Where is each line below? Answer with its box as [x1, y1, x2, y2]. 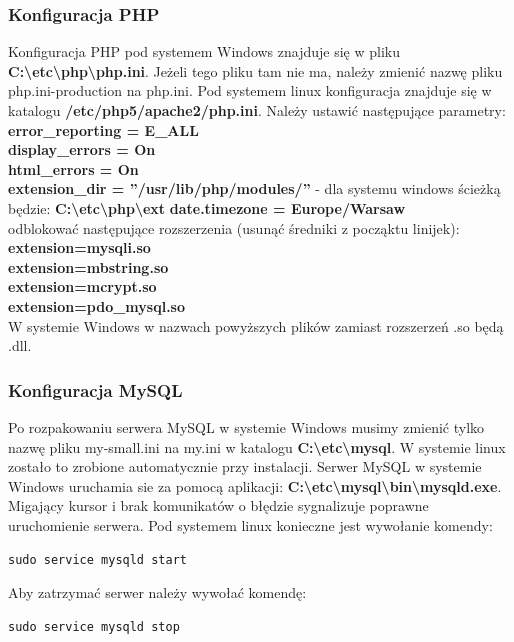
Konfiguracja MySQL [8, 377, 183, 402]
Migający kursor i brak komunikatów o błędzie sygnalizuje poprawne [8, 495, 429, 516]
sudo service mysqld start [8, 552, 187, 567]
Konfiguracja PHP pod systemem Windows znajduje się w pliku [8, 41, 400, 62]
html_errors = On [8, 158, 139, 179]
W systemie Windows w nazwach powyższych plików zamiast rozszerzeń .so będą [8, 315, 504, 336]
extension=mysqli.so [8, 237, 151, 258]
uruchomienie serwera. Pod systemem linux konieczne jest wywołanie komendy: [8, 514, 493, 535]
